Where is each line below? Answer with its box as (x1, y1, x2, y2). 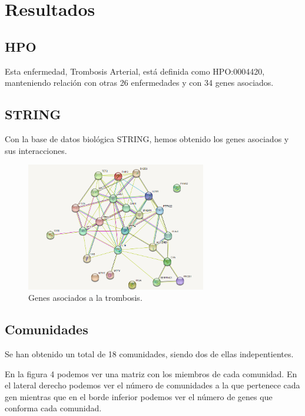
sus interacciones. (5, 144, 67, 156)
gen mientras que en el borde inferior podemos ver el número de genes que (5, 390, 273, 402)
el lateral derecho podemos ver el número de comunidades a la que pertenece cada (5, 379, 300, 391)
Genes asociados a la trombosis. (28, 291, 142, 304)
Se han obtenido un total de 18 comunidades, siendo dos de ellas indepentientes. (5, 347, 294, 360)
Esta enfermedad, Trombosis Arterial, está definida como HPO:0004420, (5, 65, 265, 77)
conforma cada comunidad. (5, 402, 102, 414)
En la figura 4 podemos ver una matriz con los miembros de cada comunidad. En (5, 367, 297, 380)
